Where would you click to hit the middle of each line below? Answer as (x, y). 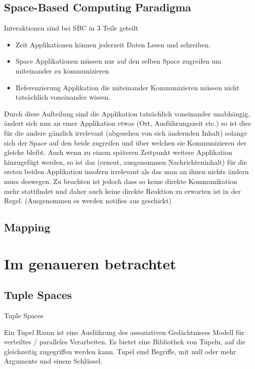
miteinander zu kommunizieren (62, 70)
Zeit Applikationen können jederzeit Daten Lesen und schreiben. (113, 44)
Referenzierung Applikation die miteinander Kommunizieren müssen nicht (127, 87)
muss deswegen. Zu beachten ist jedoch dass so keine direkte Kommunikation (121, 181)
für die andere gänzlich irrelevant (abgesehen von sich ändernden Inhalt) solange (126, 132)
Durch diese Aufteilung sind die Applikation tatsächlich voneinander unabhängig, (127, 113)
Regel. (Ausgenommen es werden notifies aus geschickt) (88, 201)
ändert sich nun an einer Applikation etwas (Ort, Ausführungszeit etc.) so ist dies (127, 123)
